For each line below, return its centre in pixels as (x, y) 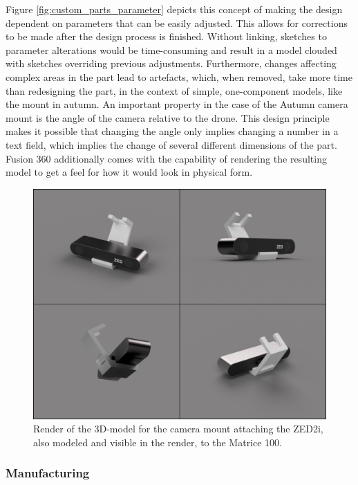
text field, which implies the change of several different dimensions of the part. (171, 144)
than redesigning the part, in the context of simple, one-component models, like (174, 90)
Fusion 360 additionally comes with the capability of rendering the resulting (166, 158)
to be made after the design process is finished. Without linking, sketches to (166, 36)
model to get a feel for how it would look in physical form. (129, 172)
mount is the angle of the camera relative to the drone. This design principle (168, 117)
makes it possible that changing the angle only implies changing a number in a (172, 131)
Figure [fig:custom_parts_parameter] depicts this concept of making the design (174, 9)
